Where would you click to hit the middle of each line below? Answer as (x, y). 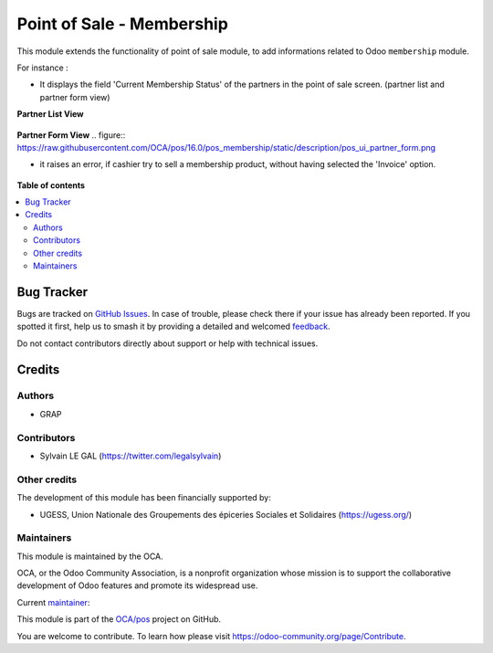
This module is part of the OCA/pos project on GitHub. (119, 619)
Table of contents (51, 185)
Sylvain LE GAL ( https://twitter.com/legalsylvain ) (131, 456)
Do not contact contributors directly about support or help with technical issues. (168, 343)
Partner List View (50, 114)
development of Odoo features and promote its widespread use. (137, 585)
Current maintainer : (53, 602)
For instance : (42, 68)
